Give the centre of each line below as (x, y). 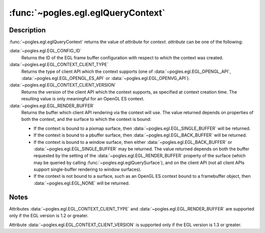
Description (27, 30)
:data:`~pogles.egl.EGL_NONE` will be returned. (82, 183)
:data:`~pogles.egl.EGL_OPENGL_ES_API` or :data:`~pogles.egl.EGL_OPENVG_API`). (106, 78)
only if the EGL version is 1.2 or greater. (49, 216)
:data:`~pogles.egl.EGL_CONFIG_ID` (45, 51)
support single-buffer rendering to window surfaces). (88, 169)
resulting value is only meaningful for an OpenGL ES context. (83, 99)
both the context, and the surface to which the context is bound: (86, 119)
